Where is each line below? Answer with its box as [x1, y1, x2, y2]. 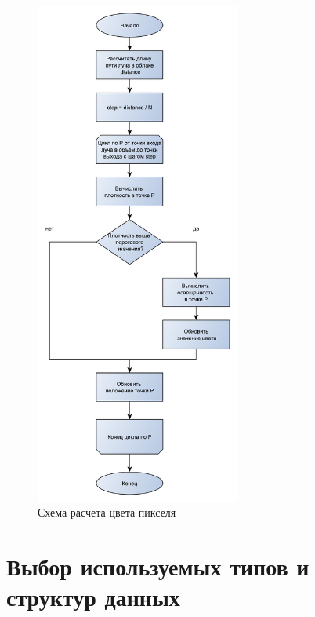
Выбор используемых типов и [6, 550, 310, 582]
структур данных [6, 581, 180, 613]
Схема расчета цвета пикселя [38, 504, 176, 520]
